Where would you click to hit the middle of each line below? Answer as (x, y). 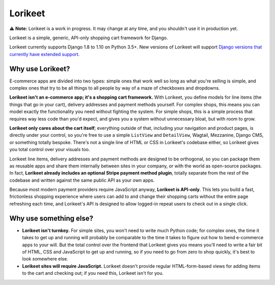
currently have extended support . (45, 54)
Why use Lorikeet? (40, 69)
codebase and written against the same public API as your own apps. (82, 180)
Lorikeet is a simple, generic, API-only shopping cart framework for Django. (89, 38)
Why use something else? (51, 218)
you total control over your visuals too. (50, 150)
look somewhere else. (45, 259)
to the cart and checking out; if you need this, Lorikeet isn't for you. (93, 273)
